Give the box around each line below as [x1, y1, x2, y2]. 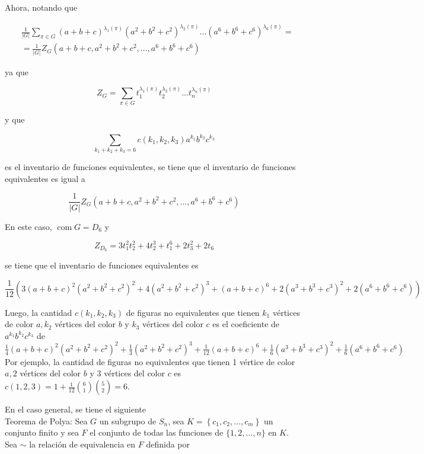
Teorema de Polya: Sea [5, 414, 88, 427]
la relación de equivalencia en [29, 437, 136, 450]
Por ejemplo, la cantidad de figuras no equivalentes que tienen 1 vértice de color [5, 355, 295, 367]
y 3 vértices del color [90, 367, 165, 379]
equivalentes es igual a [5, 172, 85, 184]
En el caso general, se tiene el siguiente [5, 403, 146, 415]
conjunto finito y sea [5, 426, 79, 439]
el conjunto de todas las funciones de [90, 426, 224, 439]
